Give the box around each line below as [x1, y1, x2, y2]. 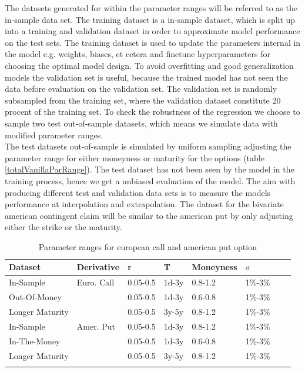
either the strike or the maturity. [5, 221, 122, 233]
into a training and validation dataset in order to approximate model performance [5, 25, 300, 37]
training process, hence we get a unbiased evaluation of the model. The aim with [5, 174, 296, 187]
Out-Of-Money [9, 291, 62, 303]
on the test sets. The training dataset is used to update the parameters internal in [5, 36, 301, 48]
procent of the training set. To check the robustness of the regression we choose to [5, 105, 300, 118]
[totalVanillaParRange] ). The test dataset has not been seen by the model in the [5, 163, 294, 175]
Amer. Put [76, 320, 115, 332]
